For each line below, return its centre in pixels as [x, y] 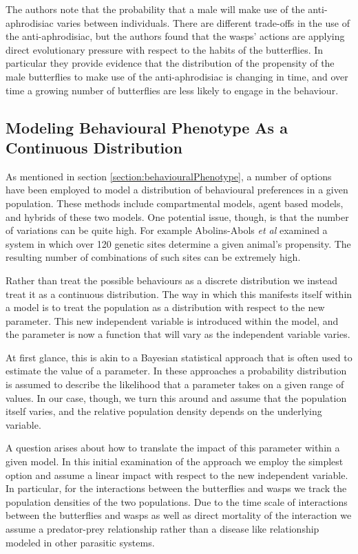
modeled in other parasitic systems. [80, 542]
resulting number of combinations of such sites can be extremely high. [153, 257]
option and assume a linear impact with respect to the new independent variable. [177, 475]
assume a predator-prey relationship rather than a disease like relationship [162, 529]
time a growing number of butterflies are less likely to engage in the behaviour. [172, 90]
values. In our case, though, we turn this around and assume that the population [176, 397]
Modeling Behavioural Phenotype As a [147, 127]
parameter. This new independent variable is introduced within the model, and [172, 320]
